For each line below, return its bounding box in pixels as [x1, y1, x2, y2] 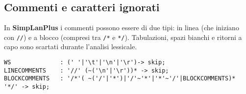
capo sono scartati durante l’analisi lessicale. [4, 41, 137, 52]
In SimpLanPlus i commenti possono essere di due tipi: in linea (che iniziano [4, 22, 239, 33]
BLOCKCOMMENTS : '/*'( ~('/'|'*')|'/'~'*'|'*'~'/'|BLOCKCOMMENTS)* [4, 75, 236, 82]
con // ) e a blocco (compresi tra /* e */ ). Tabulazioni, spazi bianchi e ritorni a [4, 32, 242, 42]
